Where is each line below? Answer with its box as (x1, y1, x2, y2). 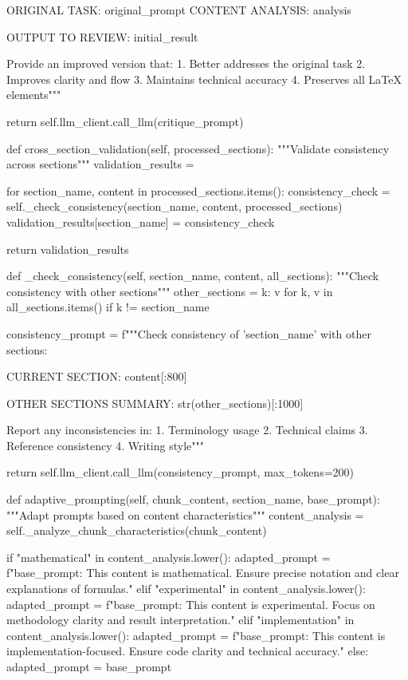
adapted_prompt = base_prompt (6, 658, 172, 674)
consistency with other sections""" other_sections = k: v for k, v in (6, 283, 333, 299)
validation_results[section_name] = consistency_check (6, 213, 275, 230)
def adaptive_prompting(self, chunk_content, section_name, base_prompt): (6, 491, 380, 508)
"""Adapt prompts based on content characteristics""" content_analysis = (6, 506, 364, 523)
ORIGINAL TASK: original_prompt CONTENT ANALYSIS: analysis (6, 2, 351, 18)
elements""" (6, 86, 61, 103)
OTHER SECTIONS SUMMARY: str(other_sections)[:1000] (6, 394, 304, 411)
